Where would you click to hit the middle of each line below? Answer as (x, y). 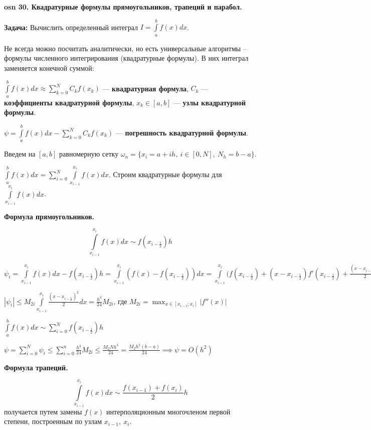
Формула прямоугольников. (49, 216)
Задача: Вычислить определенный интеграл (71, 27)
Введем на (20, 154)
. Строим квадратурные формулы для (165, 174)
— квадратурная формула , (145, 88)
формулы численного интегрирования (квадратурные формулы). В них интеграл (126, 58)
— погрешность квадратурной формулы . (182, 132)
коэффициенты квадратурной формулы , (69, 102)
